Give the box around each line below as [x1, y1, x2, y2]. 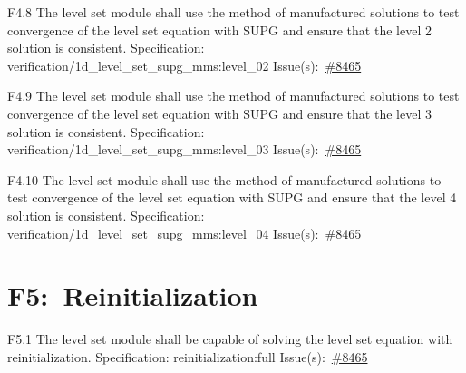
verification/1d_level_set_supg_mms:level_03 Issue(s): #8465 [7, 140, 362, 159]
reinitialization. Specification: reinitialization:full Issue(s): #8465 [7, 347, 368, 366]
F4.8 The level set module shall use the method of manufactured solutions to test [7, 3, 460, 21]
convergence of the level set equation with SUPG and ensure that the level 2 [7, 20, 432, 39]
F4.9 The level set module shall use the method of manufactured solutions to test [7, 86, 460, 105]
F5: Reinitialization [7, 277, 258, 314]
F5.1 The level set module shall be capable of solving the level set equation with [7, 329, 453, 348]
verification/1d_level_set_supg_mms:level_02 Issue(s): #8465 [7, 55, 362, 74]
